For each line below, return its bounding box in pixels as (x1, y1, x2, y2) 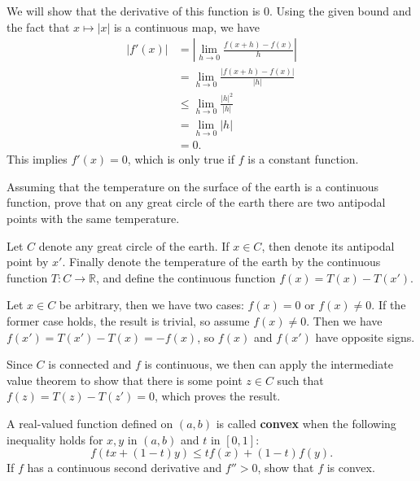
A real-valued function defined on (7, 414, 173, 431)
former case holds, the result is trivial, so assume (7, 312, 250, 329)
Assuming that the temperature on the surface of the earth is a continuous (7, 177, 379, 195)
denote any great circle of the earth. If (38, 237, 230, 254)
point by (7, 253, 49, 270)
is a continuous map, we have (113, 18, 260, 35)
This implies (7, 151, 68, 168)
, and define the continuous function (95, 269, 276, 286)
